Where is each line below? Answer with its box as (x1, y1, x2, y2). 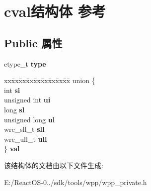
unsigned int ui (4, 95, 51, 105)
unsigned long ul (4, 114, 55, 124)
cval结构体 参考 (4, 1, 106, 21)
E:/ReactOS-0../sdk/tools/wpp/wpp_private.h (4, 177, 147, 187)
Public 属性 (4, 35, 63, 50)
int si (4, 85, 20, 95)
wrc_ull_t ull (4, 133, 47, 144)
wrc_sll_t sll (4, 124, 45, 134)
